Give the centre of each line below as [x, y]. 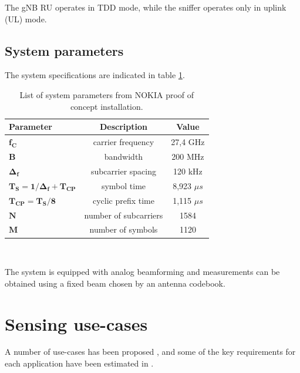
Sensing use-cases [76, 323]
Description [123, 127]
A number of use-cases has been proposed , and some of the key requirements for [150, 352]
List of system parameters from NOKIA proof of [107, 94]
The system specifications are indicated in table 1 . [95, 75]
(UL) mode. [26, 19]
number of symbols [124, 229]
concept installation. [107, 106]
